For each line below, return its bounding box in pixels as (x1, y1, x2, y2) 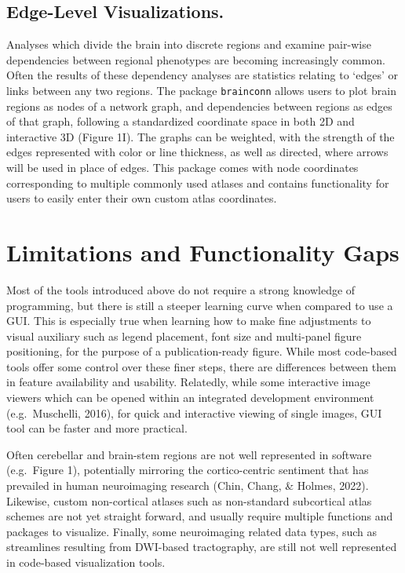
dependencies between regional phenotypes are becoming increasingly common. (6, 51, 385, 68)
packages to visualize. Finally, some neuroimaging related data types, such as (6, 523, 378, 539)
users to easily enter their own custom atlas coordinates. (6, 190, 277, 206)
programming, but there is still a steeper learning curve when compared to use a (6, 297, 393, 313)
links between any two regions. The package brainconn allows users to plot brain (6, 82, 396, 98)
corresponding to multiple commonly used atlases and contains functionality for (6, 174, 389, 191)
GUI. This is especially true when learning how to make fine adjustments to (6, 312, 371, 329)
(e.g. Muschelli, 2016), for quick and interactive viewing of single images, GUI (6, 404, 382, 421)
